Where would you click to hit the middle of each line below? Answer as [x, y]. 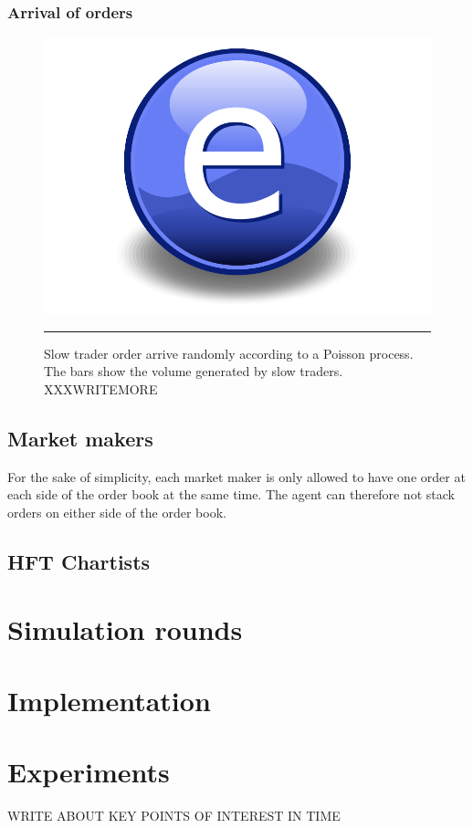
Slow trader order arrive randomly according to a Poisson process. [229, 353]
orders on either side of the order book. [117, 512]
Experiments [89, 772]
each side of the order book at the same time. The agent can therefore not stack [231, 494]
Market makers [80, 438]
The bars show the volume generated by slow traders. [194, 371]
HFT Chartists [79, 561]
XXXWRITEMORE [101, 389]
